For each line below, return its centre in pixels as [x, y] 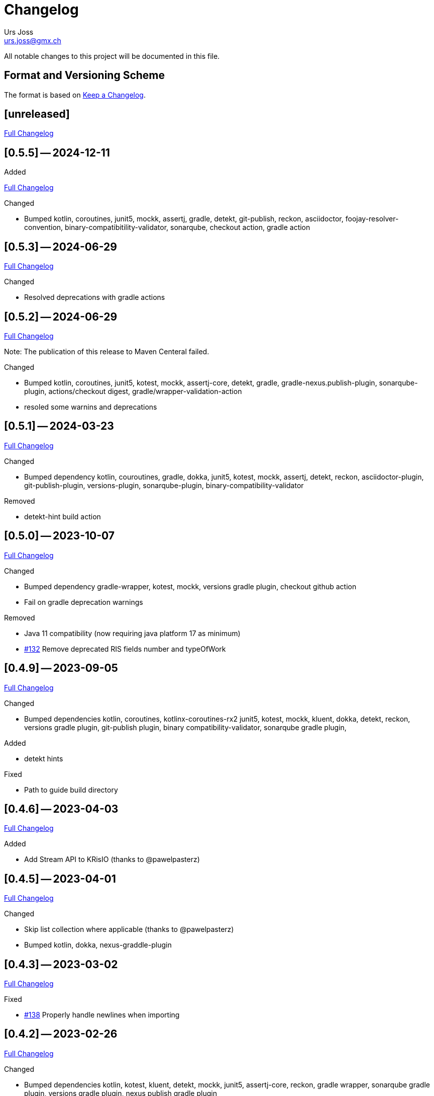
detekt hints [44, 758]
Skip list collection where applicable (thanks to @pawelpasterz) [129, 929]
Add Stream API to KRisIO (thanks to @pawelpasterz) [112, 859]
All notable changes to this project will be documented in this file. [112, 56]
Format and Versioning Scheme [85, 75]
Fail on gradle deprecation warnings [84, 602]
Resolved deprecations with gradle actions [95, 297]
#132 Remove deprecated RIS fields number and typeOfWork [125, 649]
